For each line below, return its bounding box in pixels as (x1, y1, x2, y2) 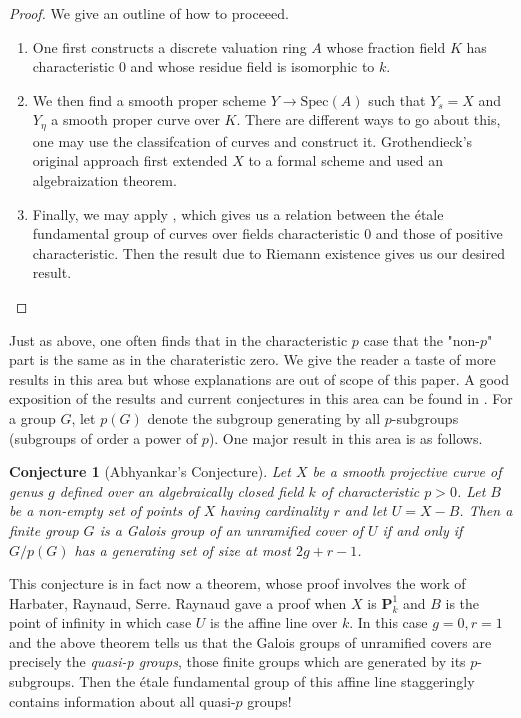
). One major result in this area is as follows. (208, 427, 483, 448)
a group (9, 407, 56, 428)
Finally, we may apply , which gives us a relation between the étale (32, 203, 444, 224)
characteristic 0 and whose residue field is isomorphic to (32, 56, 375, 77)
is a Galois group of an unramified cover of (99, 519, 363, 540)
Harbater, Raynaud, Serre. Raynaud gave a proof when (9, 592, 347, 613)
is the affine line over (209, 612, 338, 633)
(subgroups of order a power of (9, 427, 198, 448)
